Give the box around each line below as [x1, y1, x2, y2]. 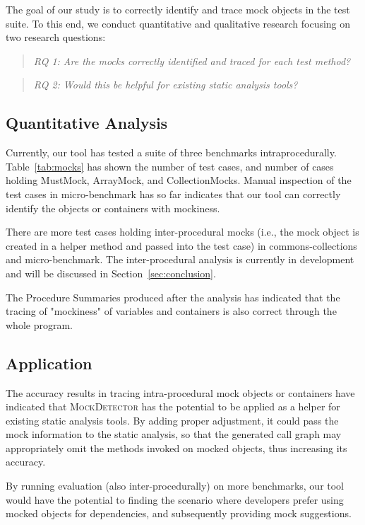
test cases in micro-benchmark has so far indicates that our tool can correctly [6, 186, 341, 201]
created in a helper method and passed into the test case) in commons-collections [6, 238, 357, 253]
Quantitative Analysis [6, 112, 168, 134]
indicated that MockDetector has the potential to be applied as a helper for [6, 399, 340, 414]
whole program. [6, 317, 73, 332]
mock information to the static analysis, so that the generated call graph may [6, 427, 342, 442]
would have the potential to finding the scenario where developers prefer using [6, 492, 344, 507]
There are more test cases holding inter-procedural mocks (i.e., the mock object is [6, 224, 359, 239]
